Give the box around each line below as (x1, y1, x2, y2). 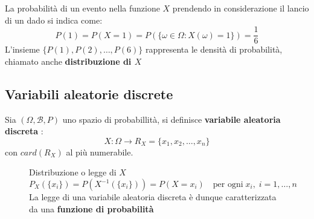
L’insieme (5, 43, 40, 56)
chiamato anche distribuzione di (5, 54, 132, 67)
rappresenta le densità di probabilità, (145, 43, 283, 56)
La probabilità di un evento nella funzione (5, 2, 160, 14)
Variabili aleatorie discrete (5, 84, 173, 103)
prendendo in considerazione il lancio (172, 2, 309, 14)
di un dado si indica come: (5, 13, 103, 26)
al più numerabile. (66, 145, 133, 158)
